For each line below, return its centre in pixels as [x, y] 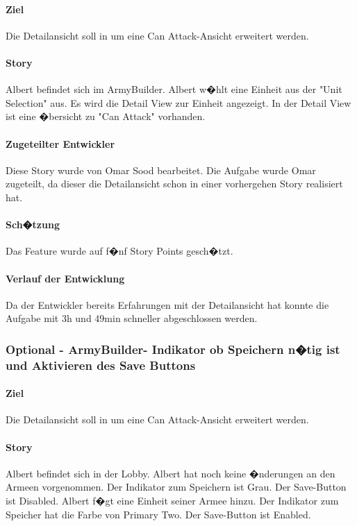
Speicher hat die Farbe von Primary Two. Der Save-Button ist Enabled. [158, 514]
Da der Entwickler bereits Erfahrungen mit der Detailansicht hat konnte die [167, 304]
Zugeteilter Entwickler [60, 143]
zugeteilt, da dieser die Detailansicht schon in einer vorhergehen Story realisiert [174, 184]
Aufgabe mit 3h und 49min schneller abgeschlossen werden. [132, 318]
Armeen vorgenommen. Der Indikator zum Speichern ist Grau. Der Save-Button [176, 487]
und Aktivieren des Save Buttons [101, 365]
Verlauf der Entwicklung [65, 278]
